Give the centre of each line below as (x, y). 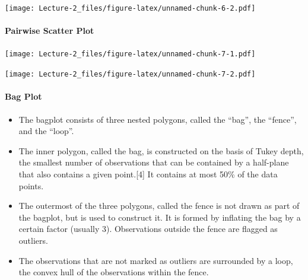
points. (31, 185)
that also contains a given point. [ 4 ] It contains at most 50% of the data (148, 174)
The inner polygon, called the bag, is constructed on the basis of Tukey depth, (161, 150)
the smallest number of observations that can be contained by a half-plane (154, 162)
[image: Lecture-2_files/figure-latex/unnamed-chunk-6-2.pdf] (130, 8)
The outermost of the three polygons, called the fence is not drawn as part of (159, 206)
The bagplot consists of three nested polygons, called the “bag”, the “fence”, (158, 119)
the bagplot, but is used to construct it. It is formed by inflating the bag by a (160, 217)
